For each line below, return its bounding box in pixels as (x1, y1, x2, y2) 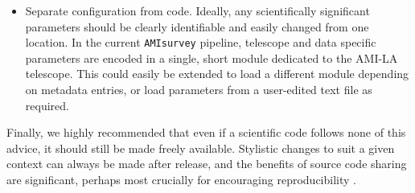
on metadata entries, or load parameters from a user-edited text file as (25, 81, 372, 98)
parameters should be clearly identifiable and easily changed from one (25, 18, 369, 35)
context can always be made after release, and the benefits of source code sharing (6, 155, 407, 172)
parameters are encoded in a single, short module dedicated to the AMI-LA (25, 49, 398, 66)
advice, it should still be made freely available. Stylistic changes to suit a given (6, 139, 395, 156)
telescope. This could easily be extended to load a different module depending (25, 65, 409, 82)
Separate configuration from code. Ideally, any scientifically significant (25, 2, 370, 18)
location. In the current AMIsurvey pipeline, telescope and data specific (25, 34, 376, 51)
